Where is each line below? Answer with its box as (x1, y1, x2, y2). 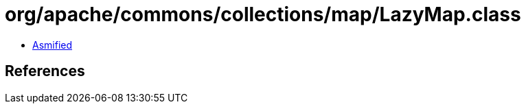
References (5, 62, 85, 80)
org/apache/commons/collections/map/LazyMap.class (5, 3, 521, 26)
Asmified (32, 38, 73, 51)
